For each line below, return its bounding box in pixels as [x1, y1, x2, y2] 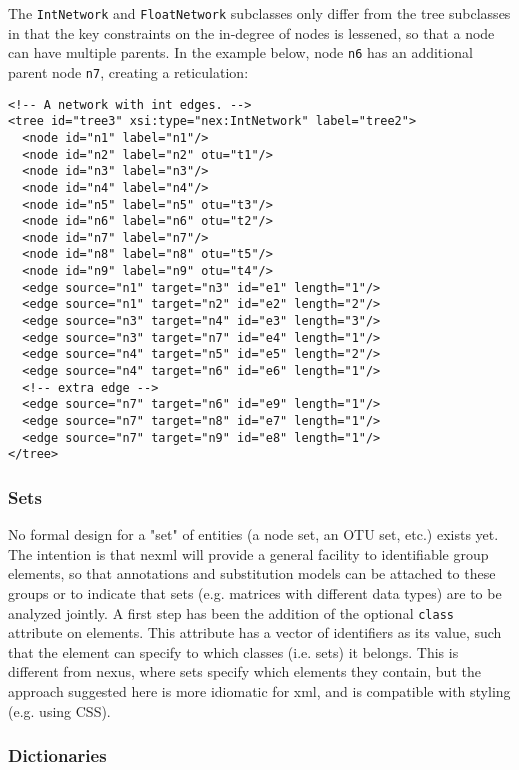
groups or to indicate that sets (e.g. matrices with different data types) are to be [8, 583, 502, 603]
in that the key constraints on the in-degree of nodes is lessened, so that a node [8, 22, 495, 43]
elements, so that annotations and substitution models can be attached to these [8, 563, 496, 584]
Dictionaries [8, 743, 107, 768]
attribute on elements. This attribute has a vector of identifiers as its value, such [8, 622, 502, 643]
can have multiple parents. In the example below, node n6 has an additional [8, 42, 473, 63]
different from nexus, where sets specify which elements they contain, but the [8, 661, 481, 682]
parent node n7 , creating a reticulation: [8, 61, 249, 82]
